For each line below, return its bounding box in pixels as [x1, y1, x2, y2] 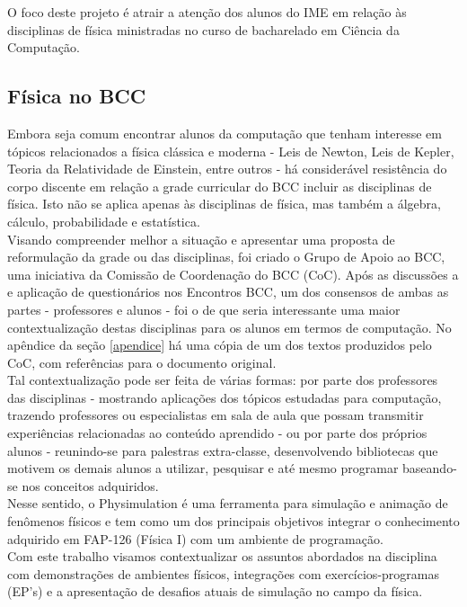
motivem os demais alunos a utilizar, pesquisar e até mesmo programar [7, 459, 399, 478]
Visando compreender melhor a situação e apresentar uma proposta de [7, 229, 395, 248]
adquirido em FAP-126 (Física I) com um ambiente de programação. [7, 529, 383, 548]
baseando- [402, 459, 457, 478]
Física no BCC [7, 82, 146, 110]
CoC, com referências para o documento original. [7, 353, 277, 371]
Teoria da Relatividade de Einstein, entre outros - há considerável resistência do [7, 159, 447, 178]
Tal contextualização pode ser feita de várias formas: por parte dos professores [7, 370, 438, 389]
